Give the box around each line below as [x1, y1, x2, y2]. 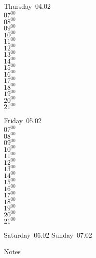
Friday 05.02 [4, 115, 42, 126]
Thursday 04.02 [4, 1, 51, 11]
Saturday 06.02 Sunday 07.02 [4, 230, 92, 240]
